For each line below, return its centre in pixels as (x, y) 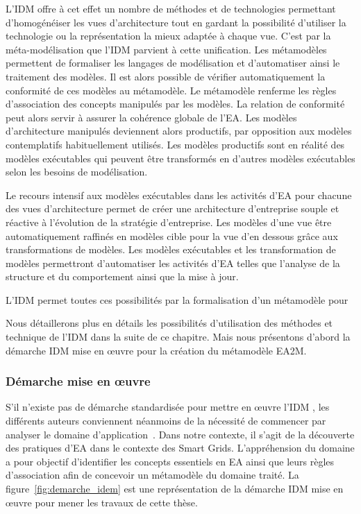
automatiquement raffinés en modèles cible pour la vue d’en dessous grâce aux (172, 235)
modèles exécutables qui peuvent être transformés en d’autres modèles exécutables (180, 158)
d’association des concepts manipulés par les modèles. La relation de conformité (175, 104)
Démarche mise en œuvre (78, 381)
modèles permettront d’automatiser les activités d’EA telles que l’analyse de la (173, 263)
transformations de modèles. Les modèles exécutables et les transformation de (171, 249)
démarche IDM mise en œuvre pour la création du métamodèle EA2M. (156, 350)
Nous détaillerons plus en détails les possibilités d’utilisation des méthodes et (169, 323)
